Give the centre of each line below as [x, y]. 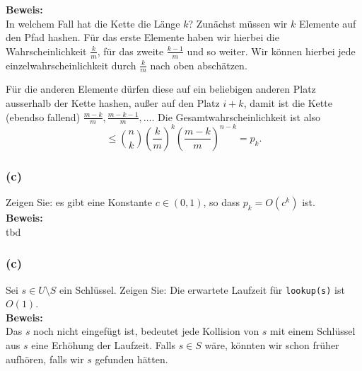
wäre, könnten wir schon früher [272, 345]
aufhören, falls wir [45, 359]
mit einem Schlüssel [313, 331]
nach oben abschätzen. [199, 65]
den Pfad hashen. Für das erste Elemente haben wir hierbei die [142, 37]
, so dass [222, 202]
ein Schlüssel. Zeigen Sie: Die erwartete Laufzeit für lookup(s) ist [202, 289]
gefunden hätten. [132, 359]
